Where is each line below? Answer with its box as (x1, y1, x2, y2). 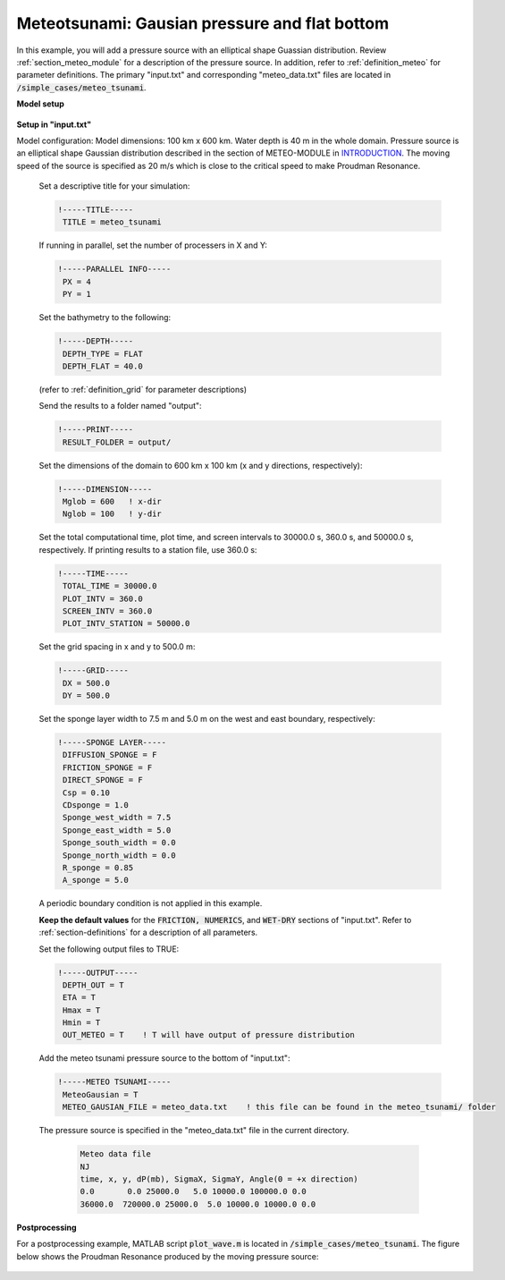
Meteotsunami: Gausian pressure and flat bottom (16, 13, 390, 33)
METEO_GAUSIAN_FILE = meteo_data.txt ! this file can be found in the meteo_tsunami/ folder (63, 1102, 496, 1113)
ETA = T (63, 993, 97, 1003)
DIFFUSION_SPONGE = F (63, 750, 157, 760)
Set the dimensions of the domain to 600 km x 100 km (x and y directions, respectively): (38, 460, 363, 470)
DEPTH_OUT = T (63, 979, 124, 990)
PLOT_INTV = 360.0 (63, 593, 143, 604)
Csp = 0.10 (63, 787, 111, 798)
